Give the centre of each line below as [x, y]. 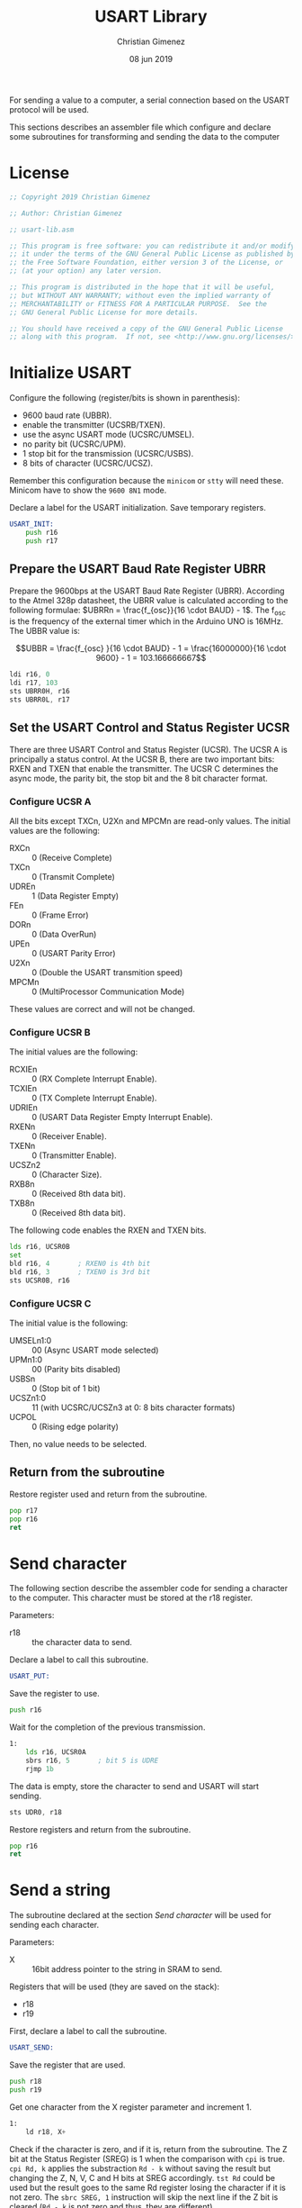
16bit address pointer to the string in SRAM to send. [127, 1969]
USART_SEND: [31, 2048]
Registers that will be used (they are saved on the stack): [115, 1986]
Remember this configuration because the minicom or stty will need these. [147, 481]
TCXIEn [23, 1089]
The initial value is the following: [69, 1323]
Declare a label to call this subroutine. [79, 1660]
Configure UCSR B [50, 1032]
